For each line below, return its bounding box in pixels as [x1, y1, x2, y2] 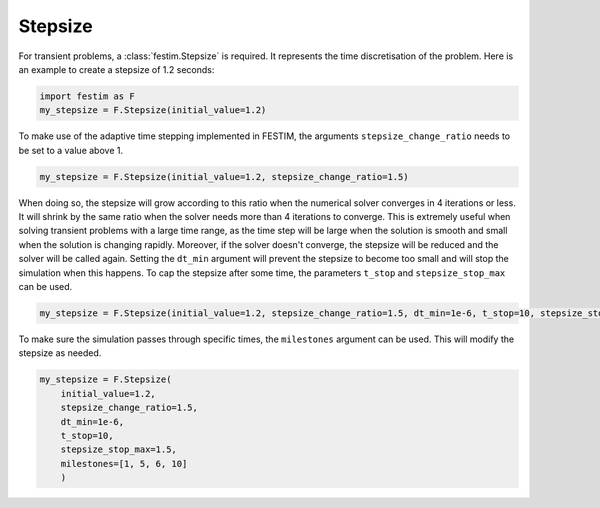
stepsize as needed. [18, 347, 102, 359]
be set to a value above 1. [18, 144, 124, 156]
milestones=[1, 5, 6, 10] [60, 458, 188, 469]
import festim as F [39, 90, 135, 102]
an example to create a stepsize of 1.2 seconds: [18, 63, 215, 75]
